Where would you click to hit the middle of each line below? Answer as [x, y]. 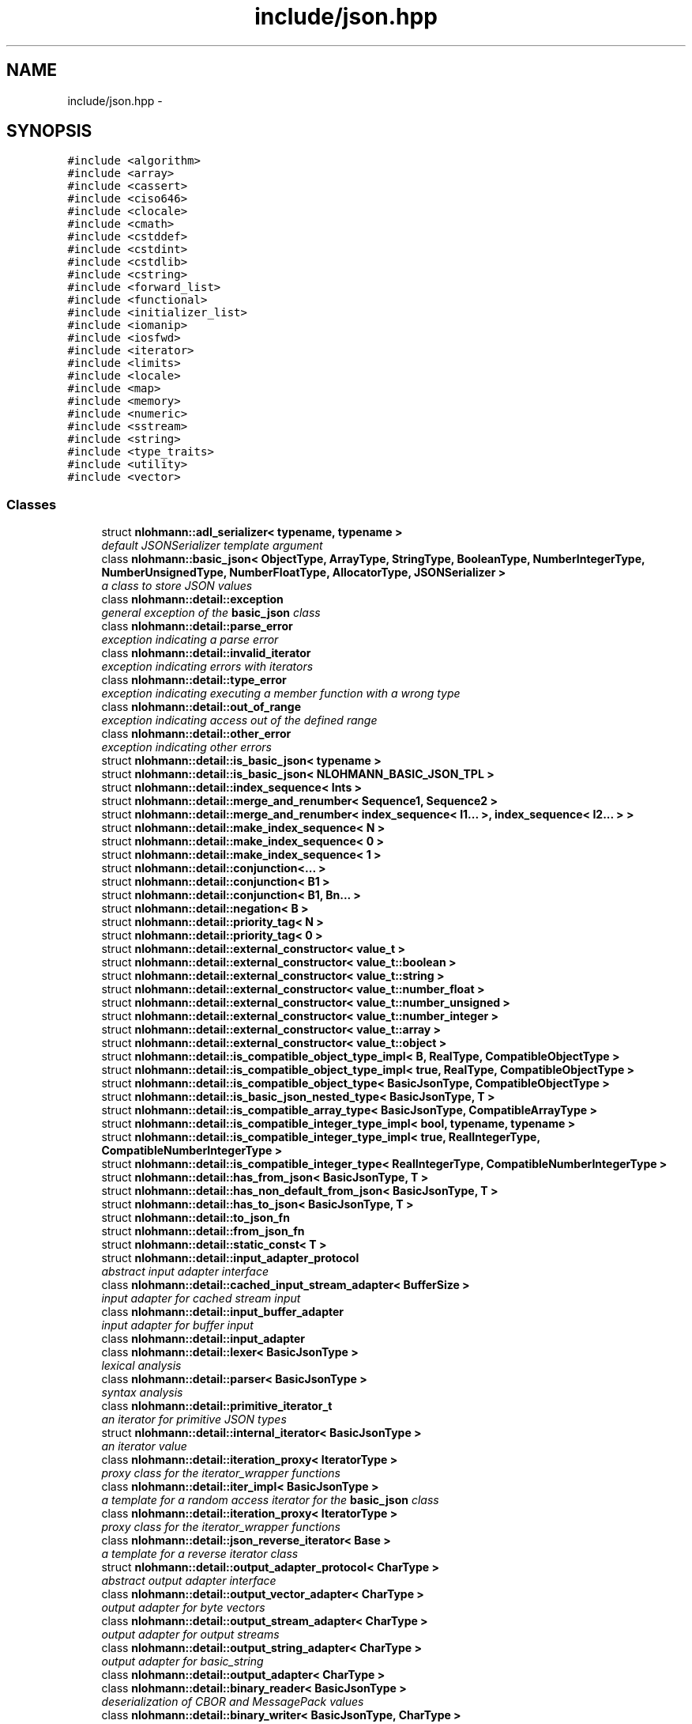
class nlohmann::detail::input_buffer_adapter [223, 1312]
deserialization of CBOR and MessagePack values [233, 1702]
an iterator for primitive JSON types [194, 1420]
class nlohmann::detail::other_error [196, 734]
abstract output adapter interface [189, 1581]
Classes [32, 504]
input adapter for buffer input [177, 1325]
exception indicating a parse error [190, 640]
